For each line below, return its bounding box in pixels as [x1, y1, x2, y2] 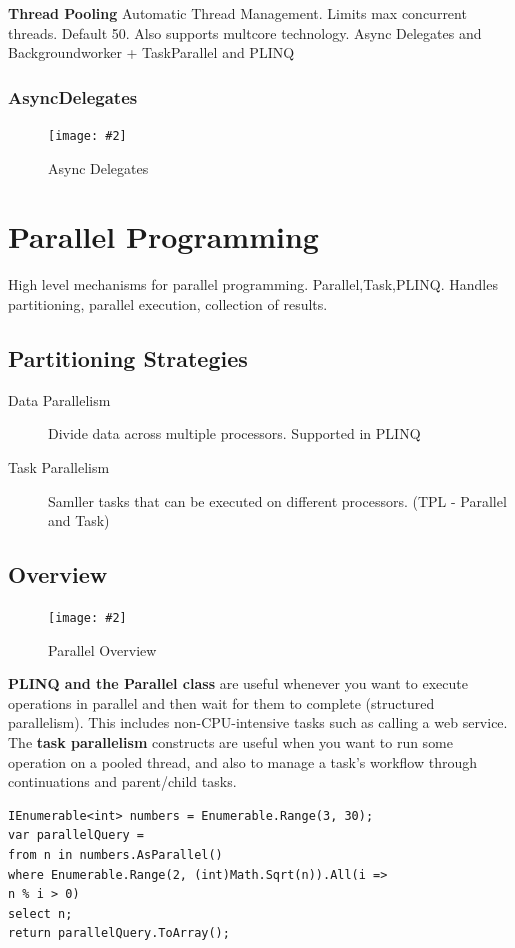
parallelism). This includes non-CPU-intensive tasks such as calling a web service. [8, 712, 508, 733]
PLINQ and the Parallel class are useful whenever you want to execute [8, 673, 468, 694]
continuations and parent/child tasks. [8, 771, 237, 792]
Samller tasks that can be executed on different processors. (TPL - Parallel [48, 490, 507, 511]
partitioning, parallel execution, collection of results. [8, 293, 328, 314]
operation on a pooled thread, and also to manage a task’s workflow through [8, 751, 478, 772]
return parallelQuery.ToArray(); [8, 926, 230, 941]
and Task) [48, 510, 110, 531]
